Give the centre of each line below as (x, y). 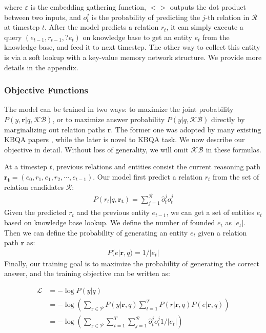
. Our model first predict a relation (148, 176)
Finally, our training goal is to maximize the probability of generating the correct (132, 263)
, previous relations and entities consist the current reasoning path (156, 166)
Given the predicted (35, 212)
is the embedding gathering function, (88, 7)
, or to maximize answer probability (109, 119)
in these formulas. (233, 149)
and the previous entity (113, 212)
